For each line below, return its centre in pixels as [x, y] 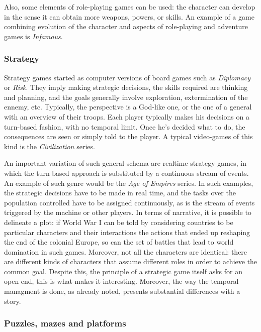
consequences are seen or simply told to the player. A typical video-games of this [128, 136]
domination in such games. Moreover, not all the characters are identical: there [126, 251]
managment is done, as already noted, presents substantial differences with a [122, 291]
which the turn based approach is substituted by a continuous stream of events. [126, 173]
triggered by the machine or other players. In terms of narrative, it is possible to [128, 212]
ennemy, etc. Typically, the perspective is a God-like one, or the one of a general [128, 107]
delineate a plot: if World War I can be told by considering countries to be [119, 222]
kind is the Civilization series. [50, 146]
